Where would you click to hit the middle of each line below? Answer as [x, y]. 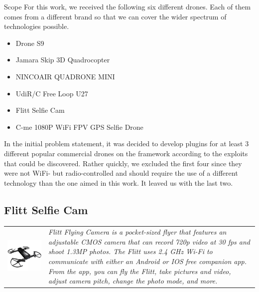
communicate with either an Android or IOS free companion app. [148, 261]
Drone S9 [30, 43]
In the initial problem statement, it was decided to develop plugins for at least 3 [127, 144]
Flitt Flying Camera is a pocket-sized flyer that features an [137, 232]
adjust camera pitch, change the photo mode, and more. [133, 281]
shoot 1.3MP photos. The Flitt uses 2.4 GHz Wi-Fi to [130, 251]
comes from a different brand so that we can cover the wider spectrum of [115, 16]
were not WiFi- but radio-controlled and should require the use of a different [121, 173]
